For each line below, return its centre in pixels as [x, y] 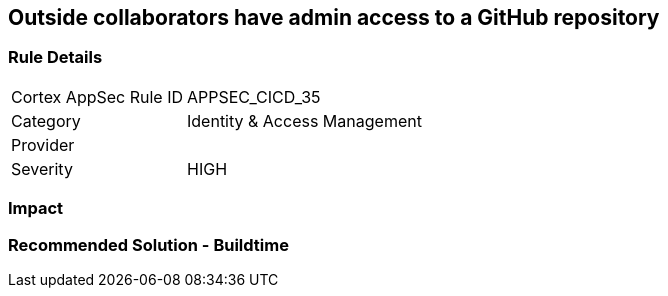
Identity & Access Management [304, 120]
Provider [43, 144]
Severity [42, 168]
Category [46, 120]
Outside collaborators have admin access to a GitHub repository [334, 17]
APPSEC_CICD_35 [254, 96]
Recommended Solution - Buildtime [148, 244]
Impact [36, 208]
